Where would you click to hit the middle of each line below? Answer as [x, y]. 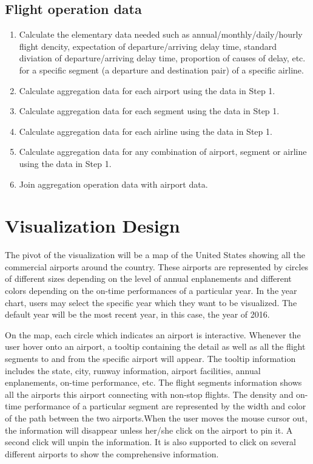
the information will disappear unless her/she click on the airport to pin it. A [149, 430]
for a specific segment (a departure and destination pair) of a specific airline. [161, 70]
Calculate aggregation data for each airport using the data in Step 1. [147, 90]
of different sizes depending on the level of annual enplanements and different [148, 278]
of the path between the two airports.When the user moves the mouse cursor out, [156, 418]
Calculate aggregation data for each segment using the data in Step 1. [149, 111]
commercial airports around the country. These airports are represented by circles [157, 266]
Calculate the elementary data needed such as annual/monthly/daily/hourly [161, 34]
